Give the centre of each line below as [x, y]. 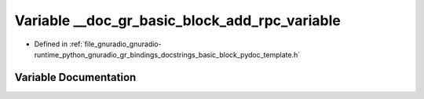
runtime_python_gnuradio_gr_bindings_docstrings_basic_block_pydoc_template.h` [167, 54]
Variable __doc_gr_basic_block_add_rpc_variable [177, 20]
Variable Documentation [75, 77]
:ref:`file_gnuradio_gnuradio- [115, 44]
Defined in [51, 44]
